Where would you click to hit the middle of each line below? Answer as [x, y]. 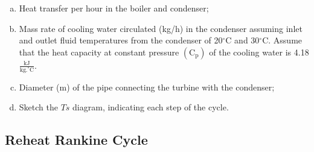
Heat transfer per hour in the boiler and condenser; [114, 8]
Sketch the [38, 107]
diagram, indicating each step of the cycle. [151, 107]
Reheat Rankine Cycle [76, 140]
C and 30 [242, 40]
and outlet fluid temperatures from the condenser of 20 [121, 40]
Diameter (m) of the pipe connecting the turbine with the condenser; [147, 87]
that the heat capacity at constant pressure [99, 52]
